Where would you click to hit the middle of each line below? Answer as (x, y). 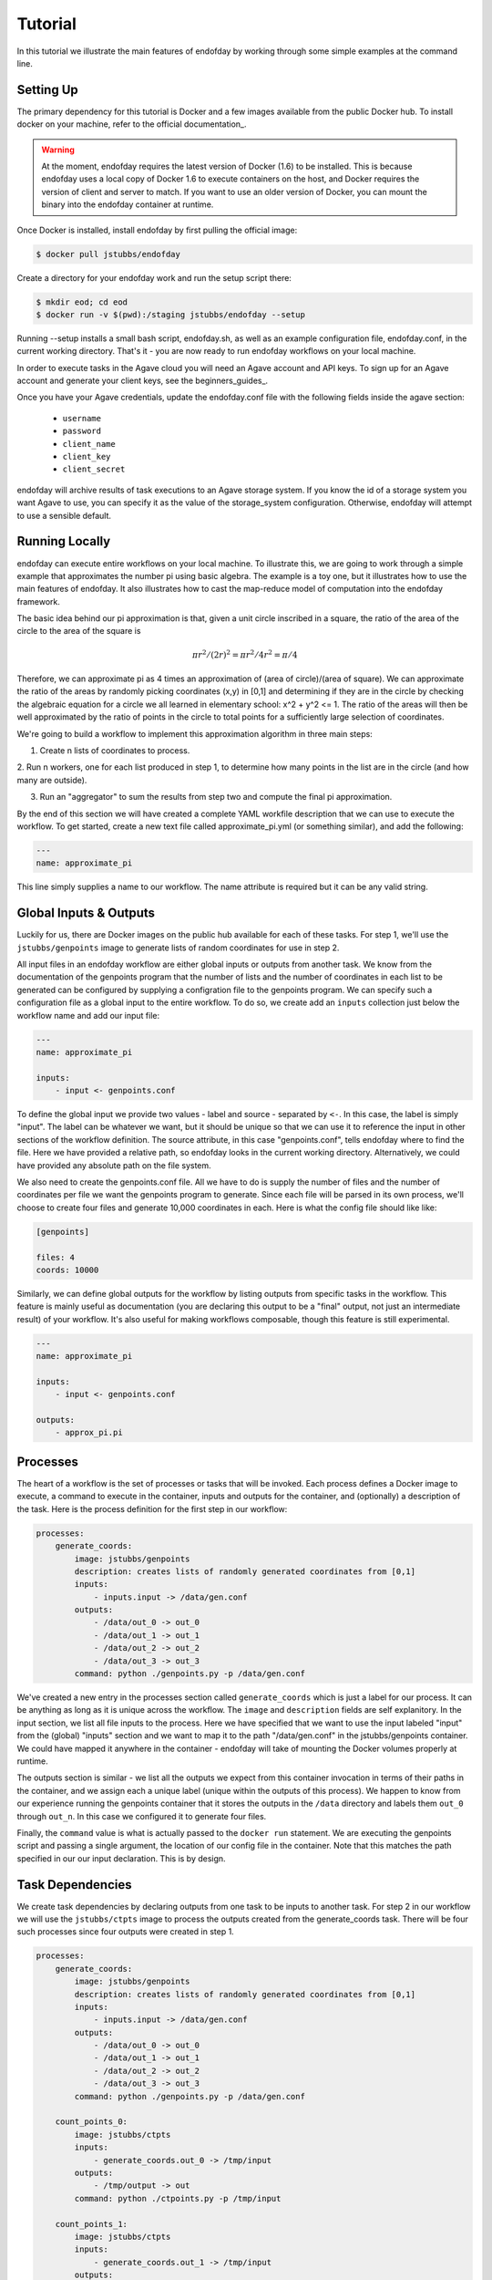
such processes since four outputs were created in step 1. (125, 1932)
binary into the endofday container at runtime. (128, 204)
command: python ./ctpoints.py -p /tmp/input (178, 2198)
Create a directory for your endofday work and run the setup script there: (154, 277)
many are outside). (52, 780)
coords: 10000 (67, 1270)
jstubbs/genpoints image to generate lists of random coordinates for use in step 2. (178, 948)
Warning (58, 150)
